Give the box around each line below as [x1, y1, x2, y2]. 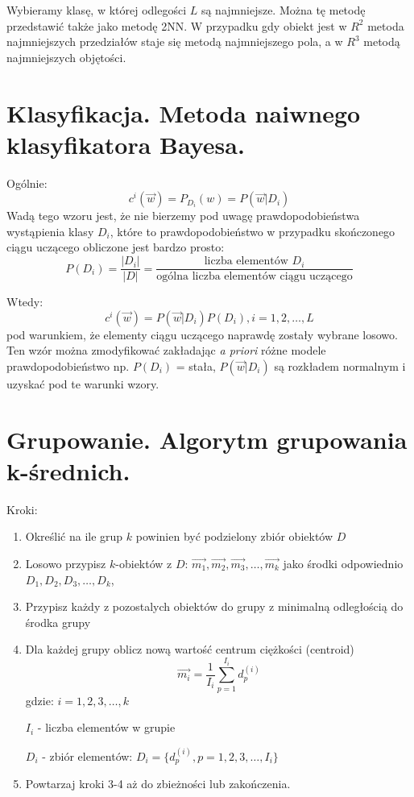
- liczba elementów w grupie [37, 719, 176, 736]
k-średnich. [6, 454, 130, 487]
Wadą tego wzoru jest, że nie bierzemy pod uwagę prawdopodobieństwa [6, 207, 360, 224]
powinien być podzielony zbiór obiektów [135, 528, 333, 545]
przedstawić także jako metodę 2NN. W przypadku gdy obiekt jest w [6, 17, 347, 34]
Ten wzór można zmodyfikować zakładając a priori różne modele [6, 342, 326, 359]
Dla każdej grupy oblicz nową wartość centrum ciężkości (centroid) [25, 641, 354, 658]
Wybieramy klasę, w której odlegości [6, 2, 187, 18]
